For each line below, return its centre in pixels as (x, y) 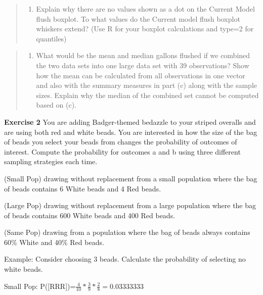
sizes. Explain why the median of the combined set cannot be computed (147, 95)
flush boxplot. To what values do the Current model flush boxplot (138, 18)
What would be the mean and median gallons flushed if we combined (143, 55)
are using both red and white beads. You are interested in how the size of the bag (131, 132)
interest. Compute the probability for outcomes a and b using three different (122, 151)
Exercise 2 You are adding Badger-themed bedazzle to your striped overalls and (130, 121)
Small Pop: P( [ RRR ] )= (40, 286)
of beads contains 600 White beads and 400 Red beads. (90, 215)
